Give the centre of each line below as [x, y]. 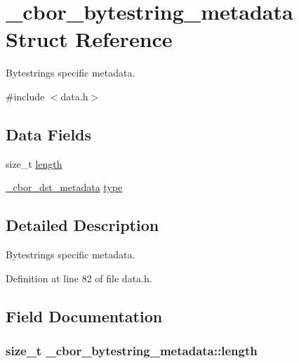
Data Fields [49, 134]
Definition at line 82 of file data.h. [79, 278]
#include [25, 96]
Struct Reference [89, 39]
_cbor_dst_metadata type [64, 187]
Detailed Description [82, 225]
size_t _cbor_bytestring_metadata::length [132, 350]
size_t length [34, 163]
